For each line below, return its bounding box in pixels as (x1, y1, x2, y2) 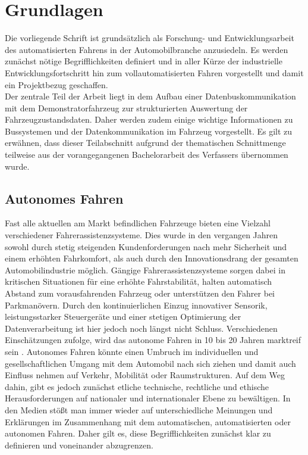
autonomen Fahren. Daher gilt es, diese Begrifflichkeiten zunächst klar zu (5, 427, 271, 440)
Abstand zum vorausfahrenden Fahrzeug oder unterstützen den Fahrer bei (5, 287, 275, 300)
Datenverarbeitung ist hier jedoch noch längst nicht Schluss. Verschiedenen (5, 322, 278, 334)
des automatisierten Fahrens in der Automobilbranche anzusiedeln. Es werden (5, 43, 288, 55)
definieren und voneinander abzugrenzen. (5, 438, 153, 451)
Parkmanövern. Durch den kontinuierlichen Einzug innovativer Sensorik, (5, 298, 268, 311)
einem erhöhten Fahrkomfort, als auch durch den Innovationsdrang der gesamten (5, 252, 298, 264)
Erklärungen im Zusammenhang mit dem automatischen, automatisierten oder (5, 415, 291, 428)
